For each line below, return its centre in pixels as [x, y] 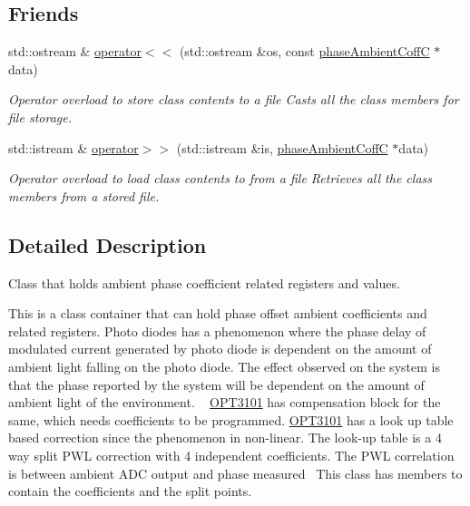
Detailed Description [108, 244]
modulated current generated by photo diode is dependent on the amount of [220, 349]
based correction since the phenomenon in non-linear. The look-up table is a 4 [225, 438]
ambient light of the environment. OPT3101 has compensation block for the [225, 402]
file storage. [40, 117]
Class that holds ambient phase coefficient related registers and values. [204, 282]
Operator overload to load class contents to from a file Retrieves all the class [220, 178]
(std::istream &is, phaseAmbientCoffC [282, 147]
